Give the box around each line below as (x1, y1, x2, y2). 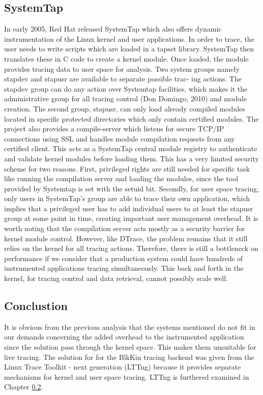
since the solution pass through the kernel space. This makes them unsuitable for (4, 342, 256, 352)
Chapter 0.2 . (4, 381, 43, 392)
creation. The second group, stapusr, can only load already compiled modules (4, 103, 245, 114)
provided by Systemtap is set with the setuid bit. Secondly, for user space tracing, (4, 183, 259, 193)
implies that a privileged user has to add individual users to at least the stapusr (4, 203, 253, 213)
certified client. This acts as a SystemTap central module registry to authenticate (4, 143, 257, 154)
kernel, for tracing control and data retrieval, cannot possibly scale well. (4, 273, 228, 284)
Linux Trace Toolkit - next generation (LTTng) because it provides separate (4, 361, 241, 372)
